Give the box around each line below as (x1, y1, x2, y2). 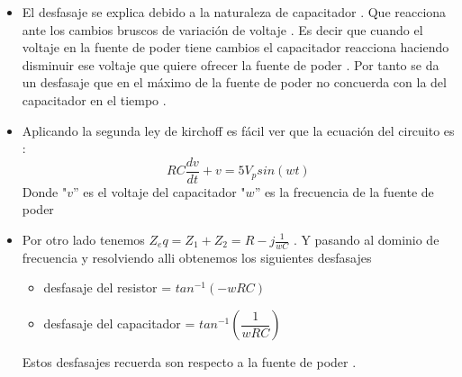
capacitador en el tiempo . (22, 90, 167, 109)
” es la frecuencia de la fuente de (254, 182, 434, 201)
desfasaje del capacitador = (43, 314, 195, 333)
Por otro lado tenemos (22, 230, 145, 248)
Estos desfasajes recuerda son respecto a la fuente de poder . (22, 353, 357, 372)
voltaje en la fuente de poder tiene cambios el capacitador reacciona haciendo (22, 38, 449, 57)
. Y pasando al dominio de (293, 230, 439, 248)
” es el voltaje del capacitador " (72, 182, 246, 201)
